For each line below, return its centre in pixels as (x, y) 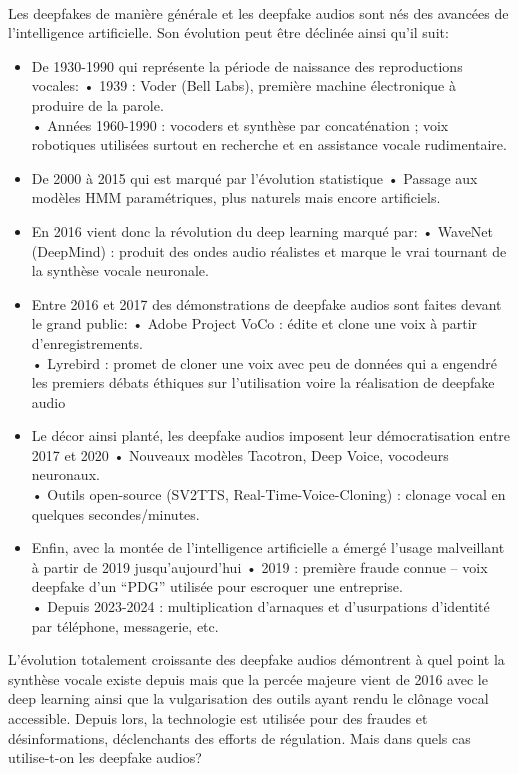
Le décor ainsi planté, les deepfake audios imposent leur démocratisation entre (271, 435)
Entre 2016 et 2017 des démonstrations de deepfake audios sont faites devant (266, 303)
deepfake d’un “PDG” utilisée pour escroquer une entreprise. (217, 586)
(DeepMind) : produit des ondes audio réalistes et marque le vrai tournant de (269, 250)
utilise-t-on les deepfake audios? (105, 757)
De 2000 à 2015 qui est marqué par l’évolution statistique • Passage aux (254, 177)
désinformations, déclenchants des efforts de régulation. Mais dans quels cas (239, 737)
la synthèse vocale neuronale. (120, 270)
